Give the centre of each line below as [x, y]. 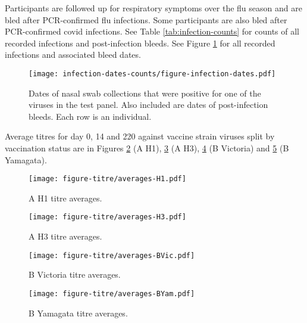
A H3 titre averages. [65, 236]
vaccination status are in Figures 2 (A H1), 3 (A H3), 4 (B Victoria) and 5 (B [147, 148]
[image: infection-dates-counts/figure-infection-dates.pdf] [152, 74]
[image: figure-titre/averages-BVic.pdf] [112, 255]
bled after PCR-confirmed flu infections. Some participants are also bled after [146, 19]
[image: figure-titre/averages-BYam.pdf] [112, 294]
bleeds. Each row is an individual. [90, 116]
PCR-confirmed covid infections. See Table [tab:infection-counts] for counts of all [152, 31]
